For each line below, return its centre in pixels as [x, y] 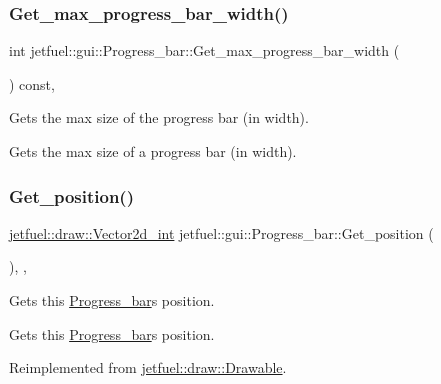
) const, [32, 83]
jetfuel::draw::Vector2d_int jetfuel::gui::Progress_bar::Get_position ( [221, 232]
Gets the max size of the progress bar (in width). [159, 117]
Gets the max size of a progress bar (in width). [153, 151]
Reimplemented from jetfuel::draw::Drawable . [148, 367]
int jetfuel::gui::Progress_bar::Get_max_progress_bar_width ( [204, 50]
